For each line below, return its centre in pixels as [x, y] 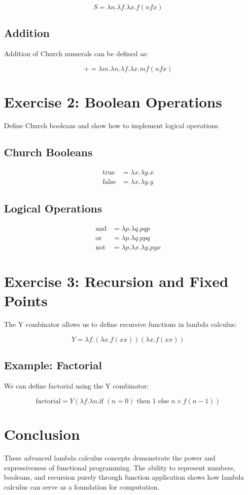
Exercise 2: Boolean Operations [113, 101]
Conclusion [42, 434]
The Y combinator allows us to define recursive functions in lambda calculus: [120, 324]
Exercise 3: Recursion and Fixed [116, 281]
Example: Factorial [53, 365]
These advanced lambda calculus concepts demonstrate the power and [110, 457]
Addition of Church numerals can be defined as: [76, 53]
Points [26, 301]
